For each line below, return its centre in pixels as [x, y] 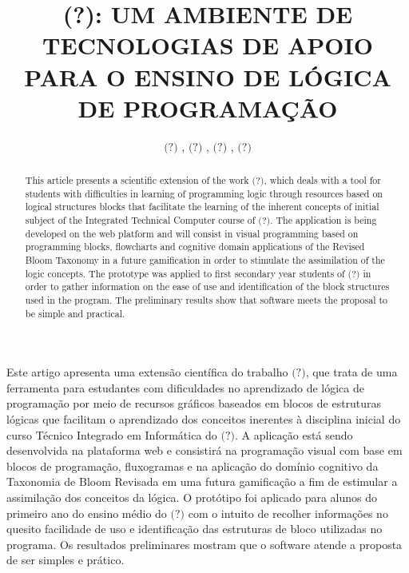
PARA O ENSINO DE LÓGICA [208, 76]
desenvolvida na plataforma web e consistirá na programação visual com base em [204, 450]
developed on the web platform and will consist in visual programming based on [192, 233]
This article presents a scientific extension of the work [137, 180]
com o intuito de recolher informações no [288, 513]
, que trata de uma [351, 372]
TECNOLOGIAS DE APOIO [208, 45]
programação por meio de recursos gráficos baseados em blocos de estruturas [194, 403]
